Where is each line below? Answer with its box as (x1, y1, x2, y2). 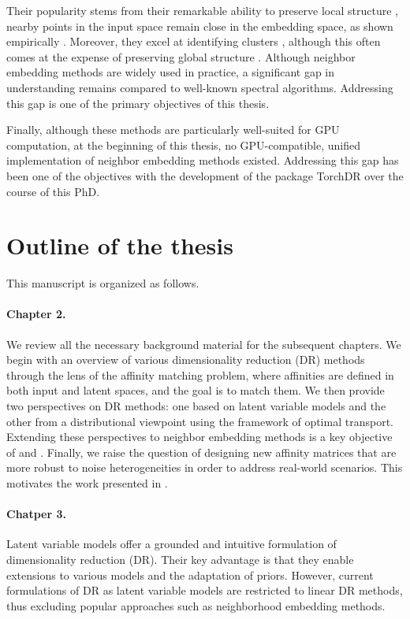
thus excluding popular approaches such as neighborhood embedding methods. (6, 597, 386, 613)
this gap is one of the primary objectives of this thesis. (6, 95, 270, 111)
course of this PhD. (6, 183, 100, 199)
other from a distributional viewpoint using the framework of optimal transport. (6, 413, 393, 429)
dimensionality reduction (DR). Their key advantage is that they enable (6, 550, 354, 567)
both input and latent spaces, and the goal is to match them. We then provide (6, 382, 385, 398)
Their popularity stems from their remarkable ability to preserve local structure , (6, 2, 398, 18)
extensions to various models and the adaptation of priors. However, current (6, 566, 374, 583)
